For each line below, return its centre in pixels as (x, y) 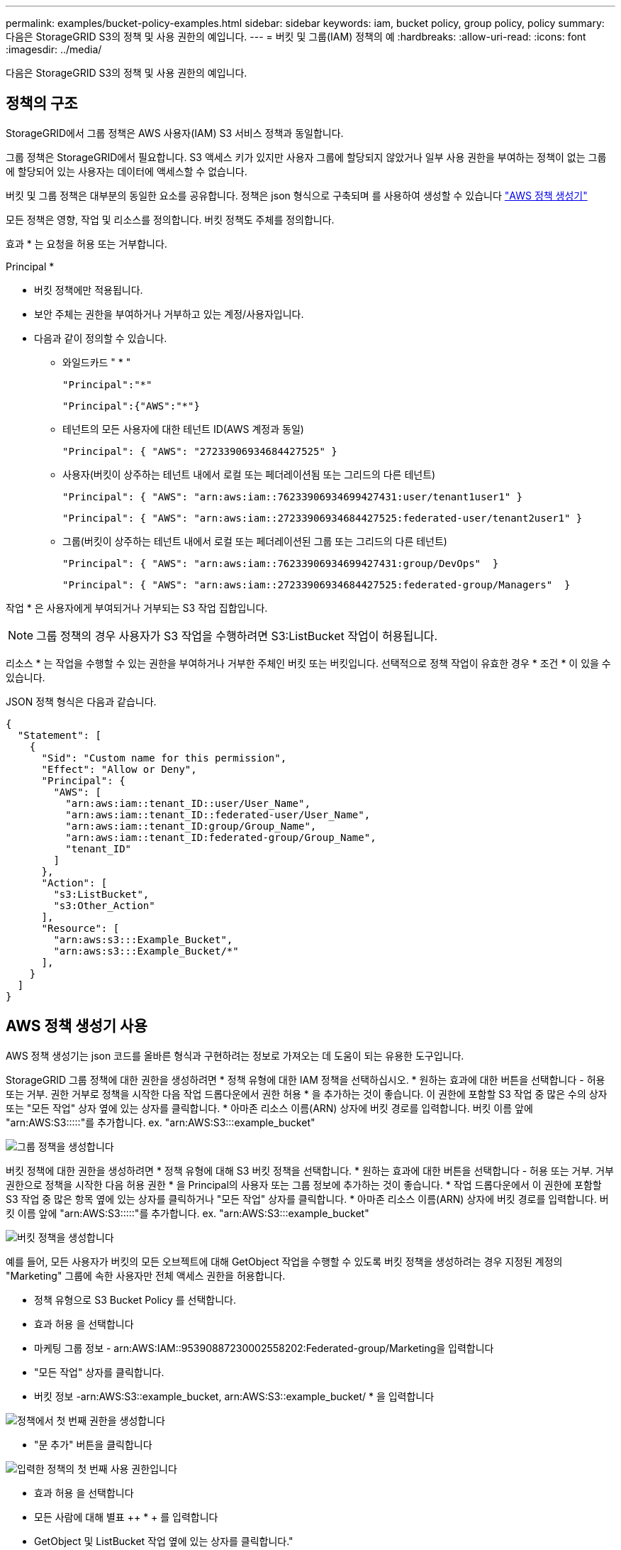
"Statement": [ (59, 735)
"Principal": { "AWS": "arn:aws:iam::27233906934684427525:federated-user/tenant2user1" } (323, 518)
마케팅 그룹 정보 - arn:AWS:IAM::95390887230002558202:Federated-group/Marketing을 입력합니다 (264, 1348)
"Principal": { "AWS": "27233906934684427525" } (200, 451)
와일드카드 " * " (97, 362)
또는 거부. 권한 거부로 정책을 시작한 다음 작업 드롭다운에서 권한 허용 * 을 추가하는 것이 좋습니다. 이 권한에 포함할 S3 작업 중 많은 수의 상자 (307, 1094)
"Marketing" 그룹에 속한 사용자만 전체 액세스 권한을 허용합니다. (146, 1275)
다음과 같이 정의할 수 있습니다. (101, 338)
